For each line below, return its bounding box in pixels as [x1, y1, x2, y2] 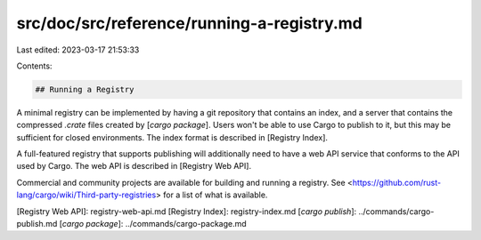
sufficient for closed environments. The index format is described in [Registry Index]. [16, 132, 329, 142]
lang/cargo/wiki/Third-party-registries [16, 189, 157, 200]
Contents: [16, 60, 53, 71]
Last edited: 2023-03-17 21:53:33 [16, 44, 140, 55]
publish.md [16, 219, 58, 229]
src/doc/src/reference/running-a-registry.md [16, 13, 363, 33]
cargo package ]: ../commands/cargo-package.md [61, 219, 247, 229]
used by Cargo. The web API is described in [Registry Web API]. [16, 161, 252, 172]
